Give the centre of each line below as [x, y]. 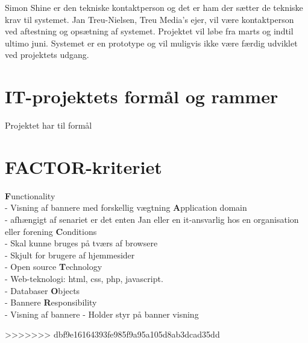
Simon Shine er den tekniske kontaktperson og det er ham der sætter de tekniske [154, 7]
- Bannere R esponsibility [51, 302]
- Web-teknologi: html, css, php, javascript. [84, 278]
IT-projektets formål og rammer [142, 96]
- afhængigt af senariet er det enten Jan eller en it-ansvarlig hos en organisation [152, 219]
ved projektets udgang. [47, 55]
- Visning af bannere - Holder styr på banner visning [102, 314]
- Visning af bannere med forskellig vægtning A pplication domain [126, 207]
